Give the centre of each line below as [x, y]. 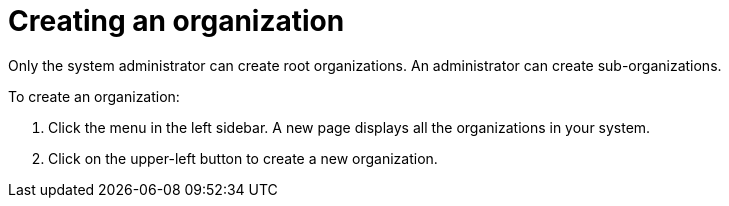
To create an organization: [94, 96]
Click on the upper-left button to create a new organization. [243, 158]
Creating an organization [176, 21]
